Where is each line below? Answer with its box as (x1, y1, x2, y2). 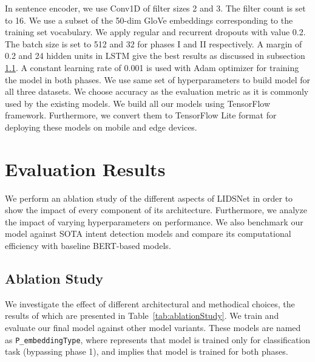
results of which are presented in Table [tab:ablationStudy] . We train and (5, 309, 279, 322)
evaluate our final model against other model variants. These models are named (5, 321, 301, 334)
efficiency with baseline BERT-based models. (5, 239, 171, 252)
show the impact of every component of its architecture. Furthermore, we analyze (5, 203, 307, 216)
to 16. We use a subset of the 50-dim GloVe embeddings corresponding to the (5, 13, 293, 26)
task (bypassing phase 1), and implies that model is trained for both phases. (5, 345, 288, 358)
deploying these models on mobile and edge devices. (5, 120, 197, 133)
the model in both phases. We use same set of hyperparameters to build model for (5, 73, 311, 86)
